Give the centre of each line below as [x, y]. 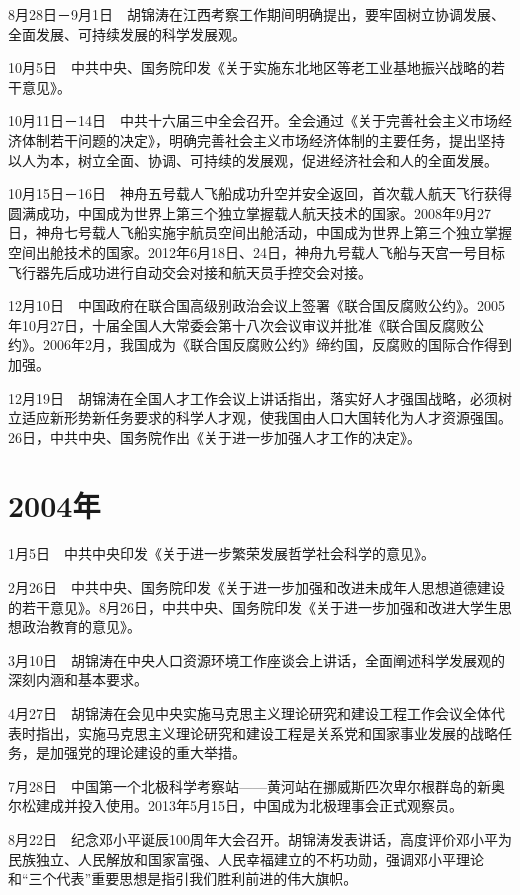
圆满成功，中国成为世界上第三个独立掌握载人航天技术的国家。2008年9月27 [249, 212]
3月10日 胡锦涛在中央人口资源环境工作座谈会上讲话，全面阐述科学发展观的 [256, 659]
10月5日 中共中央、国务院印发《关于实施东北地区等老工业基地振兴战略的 [249, 67]
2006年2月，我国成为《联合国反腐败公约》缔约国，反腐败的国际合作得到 [277, 344]
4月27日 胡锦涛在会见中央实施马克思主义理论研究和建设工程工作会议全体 [249, 712]
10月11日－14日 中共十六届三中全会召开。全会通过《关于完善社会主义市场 [253, 120]
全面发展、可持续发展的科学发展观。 [127, 33]
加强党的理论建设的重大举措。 [147, 752]
